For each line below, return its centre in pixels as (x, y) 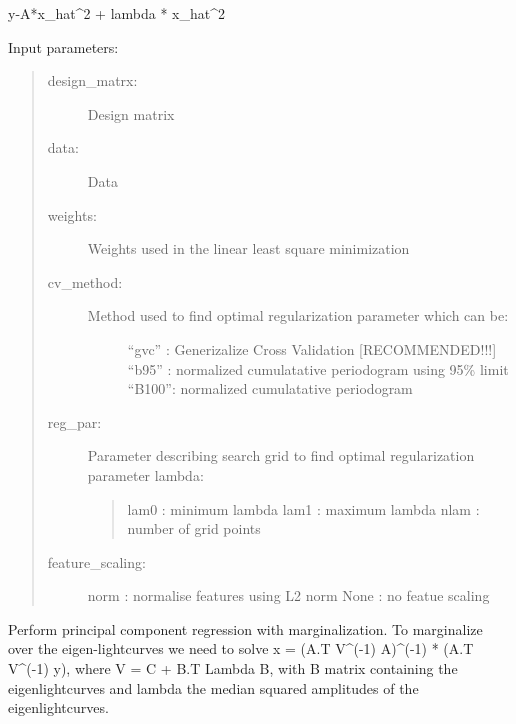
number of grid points (194, 528)
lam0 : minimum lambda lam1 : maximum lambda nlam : (303, 508)
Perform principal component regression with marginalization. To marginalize (245, 628)
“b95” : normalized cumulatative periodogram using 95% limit (318, 368)
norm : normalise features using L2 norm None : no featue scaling (288, 595)
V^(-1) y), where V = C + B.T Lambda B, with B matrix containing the (233, 668)
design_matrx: (92, 80)
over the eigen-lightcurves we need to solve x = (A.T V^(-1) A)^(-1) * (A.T (241, 648)
